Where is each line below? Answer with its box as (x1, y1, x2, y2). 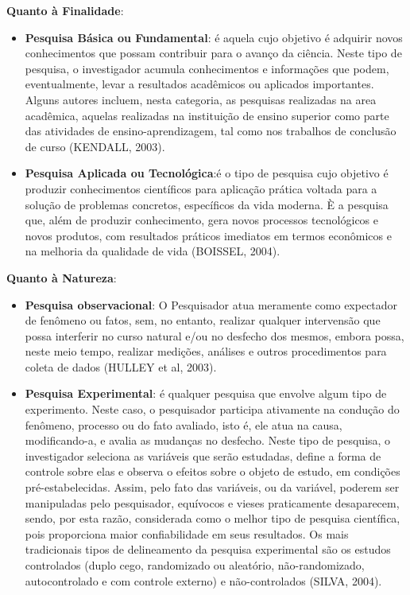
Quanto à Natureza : (6, 269, 117, 286)
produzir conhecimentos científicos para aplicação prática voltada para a (25, 180, 377, 196)
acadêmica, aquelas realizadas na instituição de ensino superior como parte (25, 107, 389, 123)
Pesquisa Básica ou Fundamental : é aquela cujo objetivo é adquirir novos (25, 29, 403, 45)
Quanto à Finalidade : (6, 2, 124, 18)
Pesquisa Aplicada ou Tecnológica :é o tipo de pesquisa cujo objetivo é (25, 165, 389, 181)
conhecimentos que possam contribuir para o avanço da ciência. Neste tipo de (25, 45, 402, 61)
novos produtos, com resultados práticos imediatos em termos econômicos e (25, 227, 392, 243)
